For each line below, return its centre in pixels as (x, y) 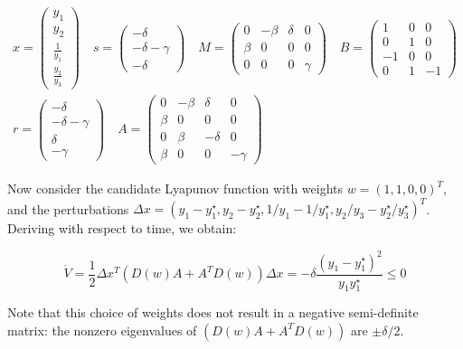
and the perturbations (68, 208)
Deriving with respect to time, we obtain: (122, 228)
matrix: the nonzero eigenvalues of (102, 330)
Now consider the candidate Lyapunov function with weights (175, 189)
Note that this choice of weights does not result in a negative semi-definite (213, 312)
